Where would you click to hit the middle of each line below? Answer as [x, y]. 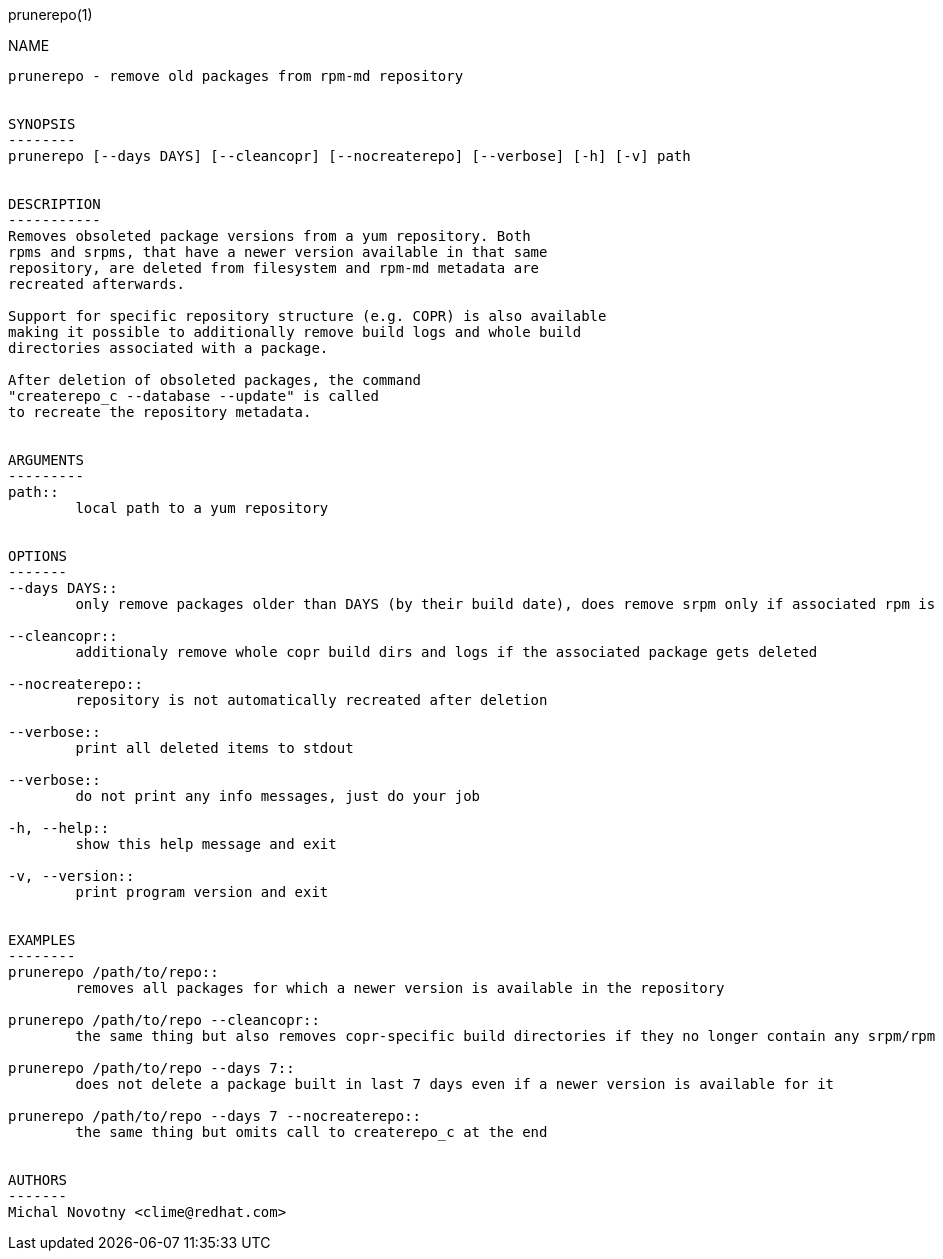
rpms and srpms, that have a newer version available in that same [278, 252]
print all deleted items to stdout [214, 748]
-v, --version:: [71, 876]
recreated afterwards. [97, 284]
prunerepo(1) [50, 14]
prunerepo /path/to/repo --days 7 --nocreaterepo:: [215, 1116]
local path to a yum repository [202, 508]
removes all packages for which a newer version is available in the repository [400, 988]
